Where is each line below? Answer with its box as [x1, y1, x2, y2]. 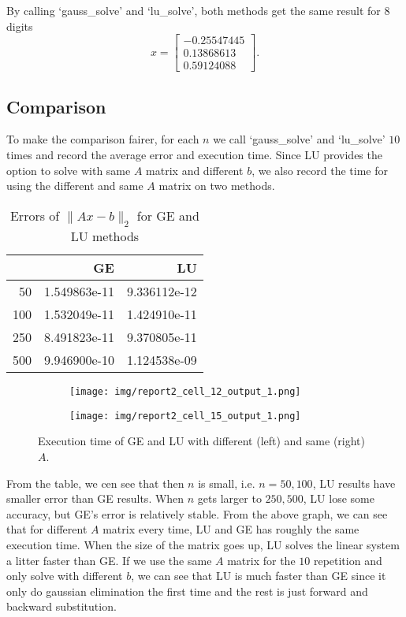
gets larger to [197, 490, 262, 507]
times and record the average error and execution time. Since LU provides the [6, 147, 382, 163]
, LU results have [312, 474, 396, 491]
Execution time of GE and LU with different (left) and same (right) [38, 433, 366, 449]
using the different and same [6, 177, 143, 194]
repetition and [313, 552, 382, 568]
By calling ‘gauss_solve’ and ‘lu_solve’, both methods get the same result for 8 [6, 2, 390, 18]
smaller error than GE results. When [6, 490, 184, 507]
